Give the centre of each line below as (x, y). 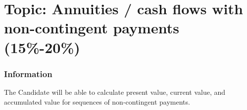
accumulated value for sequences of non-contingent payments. (97, 101)
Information (28, 73)
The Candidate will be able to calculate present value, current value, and (115, 92)
